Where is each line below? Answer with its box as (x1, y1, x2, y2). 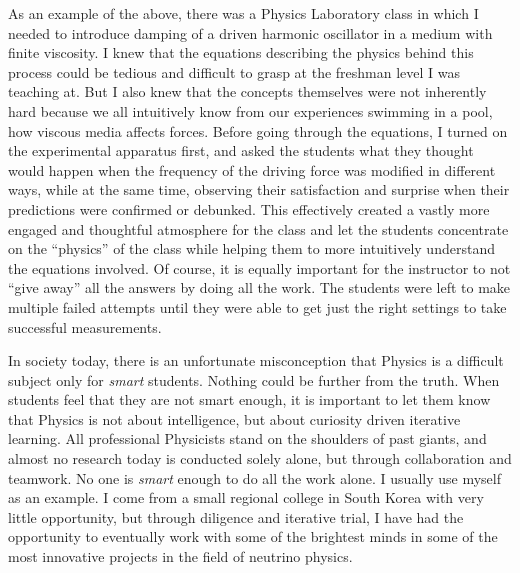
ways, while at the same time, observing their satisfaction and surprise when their (8, 179, 510, 200)
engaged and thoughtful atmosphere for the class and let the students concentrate (8, 218, 509, 239)
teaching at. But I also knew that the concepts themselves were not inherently (8, 81, 487, 102)
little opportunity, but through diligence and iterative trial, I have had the (8, 506, 464, 527)
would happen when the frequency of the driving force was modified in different (8, 159, 496, 180)
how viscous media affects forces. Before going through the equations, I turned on (8, 120, 508, 141)
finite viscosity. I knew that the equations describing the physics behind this (8, 42, 474, 63)
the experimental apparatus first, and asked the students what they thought (8, 140, 474, 161)
